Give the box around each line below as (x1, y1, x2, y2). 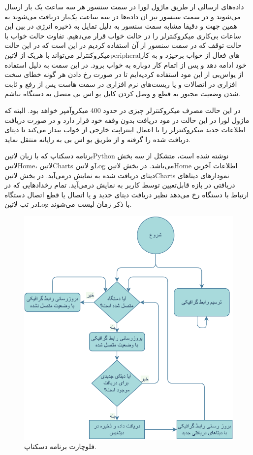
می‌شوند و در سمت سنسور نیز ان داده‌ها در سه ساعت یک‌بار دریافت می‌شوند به (4, 11, 241, 21)
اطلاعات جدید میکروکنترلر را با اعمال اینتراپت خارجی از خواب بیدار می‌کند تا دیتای (4, 124, 246, 135)
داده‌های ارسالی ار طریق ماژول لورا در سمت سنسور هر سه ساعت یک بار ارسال (4, 1, 244, 11)
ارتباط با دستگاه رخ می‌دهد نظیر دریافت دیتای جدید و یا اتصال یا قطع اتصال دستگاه (4, 189, 249, 199)
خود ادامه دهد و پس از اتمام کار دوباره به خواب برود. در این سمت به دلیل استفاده (4, 59, 247, 70)
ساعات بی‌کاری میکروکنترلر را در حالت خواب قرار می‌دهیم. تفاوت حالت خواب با (4, 30, 241, 40)
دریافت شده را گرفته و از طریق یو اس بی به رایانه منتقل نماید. (4, 134, 191, 144)
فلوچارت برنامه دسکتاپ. (24, 441, 96, 452)
